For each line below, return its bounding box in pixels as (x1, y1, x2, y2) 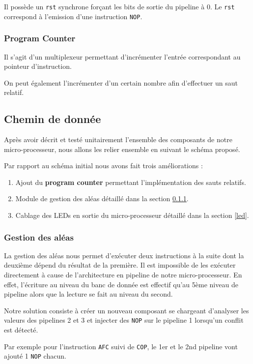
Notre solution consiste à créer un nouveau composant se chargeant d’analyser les (4, 305, 249, 315)
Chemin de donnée (4, 111, 101, 126)
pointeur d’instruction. (4, 61, 72, 71)
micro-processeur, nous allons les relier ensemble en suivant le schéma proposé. (4, 144, 240, 154)
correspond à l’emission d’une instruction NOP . (4, 11, 142, 21)
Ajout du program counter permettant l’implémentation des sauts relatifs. (15, 177, 246, 187)
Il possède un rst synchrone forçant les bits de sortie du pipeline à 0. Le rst (4, 1, 235, 11)
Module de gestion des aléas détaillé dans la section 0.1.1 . (15, 193, 189, 204)
